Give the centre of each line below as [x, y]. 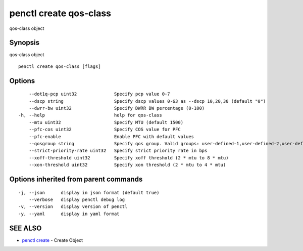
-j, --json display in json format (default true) [89, 193]
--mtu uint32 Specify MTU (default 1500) [106, 122]
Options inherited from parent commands [76, 179]
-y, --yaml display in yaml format [69, 214]
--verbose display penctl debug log [77, 199]
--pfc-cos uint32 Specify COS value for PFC [105, 130]
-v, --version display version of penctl [73, 207]
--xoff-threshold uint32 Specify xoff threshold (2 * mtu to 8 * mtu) [129, 158]
